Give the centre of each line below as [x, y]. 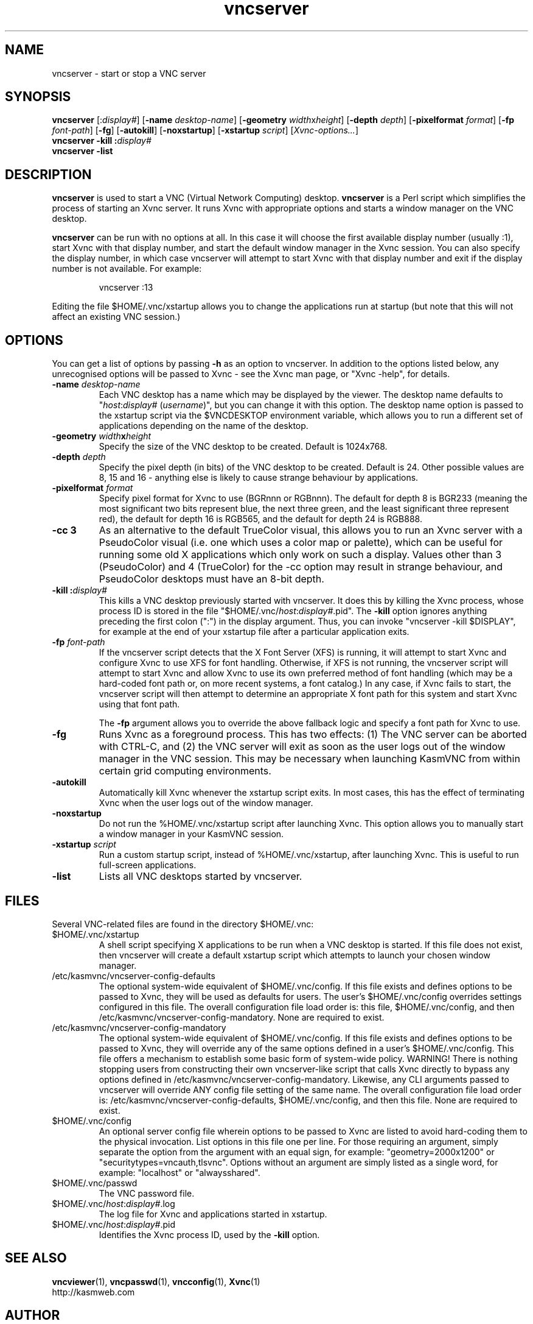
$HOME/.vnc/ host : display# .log [113, 1203]
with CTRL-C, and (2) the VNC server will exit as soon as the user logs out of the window [302, 747]
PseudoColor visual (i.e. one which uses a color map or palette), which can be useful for [301, 543]
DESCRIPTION [48, 174]
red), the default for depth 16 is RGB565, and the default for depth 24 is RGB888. [260, 519]
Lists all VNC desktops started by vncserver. [200, 876]
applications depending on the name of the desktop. [204, 426]
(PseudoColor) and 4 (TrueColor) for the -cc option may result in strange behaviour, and [301, 567]
